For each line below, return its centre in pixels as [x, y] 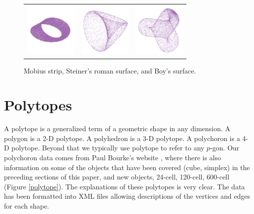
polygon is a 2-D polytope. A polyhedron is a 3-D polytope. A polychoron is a [122, 138]
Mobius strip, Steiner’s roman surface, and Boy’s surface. [110, 71]
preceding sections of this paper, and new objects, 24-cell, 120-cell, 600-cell [117, 177]
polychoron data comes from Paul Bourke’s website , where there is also [112, 157]
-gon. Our [225, 148]
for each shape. [27, 205]
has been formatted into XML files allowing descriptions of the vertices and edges [127, 196]
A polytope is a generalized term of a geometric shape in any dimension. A [117, 128]
